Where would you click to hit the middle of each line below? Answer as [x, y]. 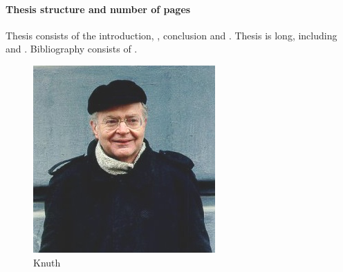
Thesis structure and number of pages [98, 9]
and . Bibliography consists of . [72, 49]
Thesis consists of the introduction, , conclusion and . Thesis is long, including [171, 35]
